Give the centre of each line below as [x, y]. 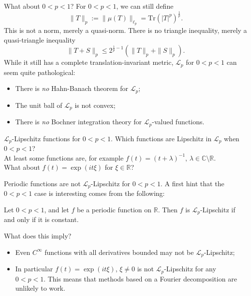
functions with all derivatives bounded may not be [119, 252]
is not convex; [95, 105]
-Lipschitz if [218, 210]
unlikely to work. [40, 288]
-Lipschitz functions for [46, 138]
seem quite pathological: [40, 72]
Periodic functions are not [42, 183]
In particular [34, 269]
